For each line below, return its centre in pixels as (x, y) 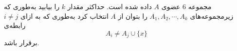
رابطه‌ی (15, 25)
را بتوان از (133, 16)
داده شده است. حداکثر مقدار (109, 6)
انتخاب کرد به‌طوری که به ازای (64, 16)
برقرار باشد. (22, 43)
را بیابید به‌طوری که (32, 6)
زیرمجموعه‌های (212, 16)
